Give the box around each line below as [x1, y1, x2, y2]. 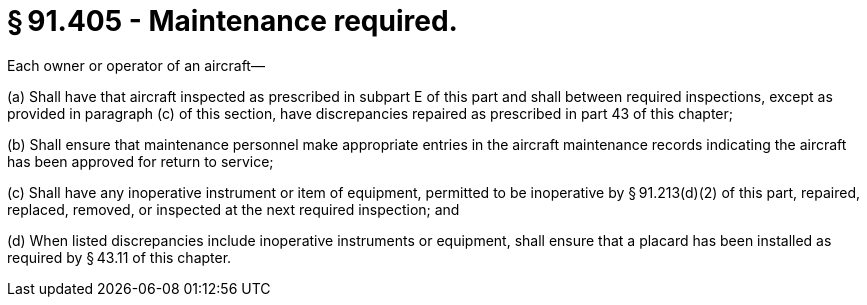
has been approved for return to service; [7, 152, 274, 170]
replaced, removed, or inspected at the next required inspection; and [7, 200, 460, 218]
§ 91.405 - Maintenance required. [7, 4, 458, 38]
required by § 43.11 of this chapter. [7, 248, 232, 266]
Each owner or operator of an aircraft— [7, 56, 265, 74]
